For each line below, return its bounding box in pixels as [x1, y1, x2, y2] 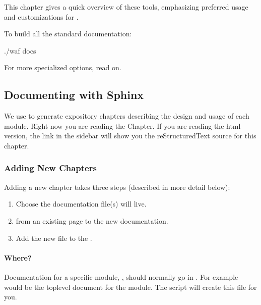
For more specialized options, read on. [4, 62, 121, 73]
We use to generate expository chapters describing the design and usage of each [4, 111, 249, 121]
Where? [4, 252, 32, 263]
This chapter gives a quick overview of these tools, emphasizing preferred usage [4, 2, 248, 12]
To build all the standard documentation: [4, 28, 132, 39]
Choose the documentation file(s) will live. [16, 198, 147, 209]
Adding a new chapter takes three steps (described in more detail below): [4, 181, 230, 192]
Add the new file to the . [16, 232, 92, 243]
